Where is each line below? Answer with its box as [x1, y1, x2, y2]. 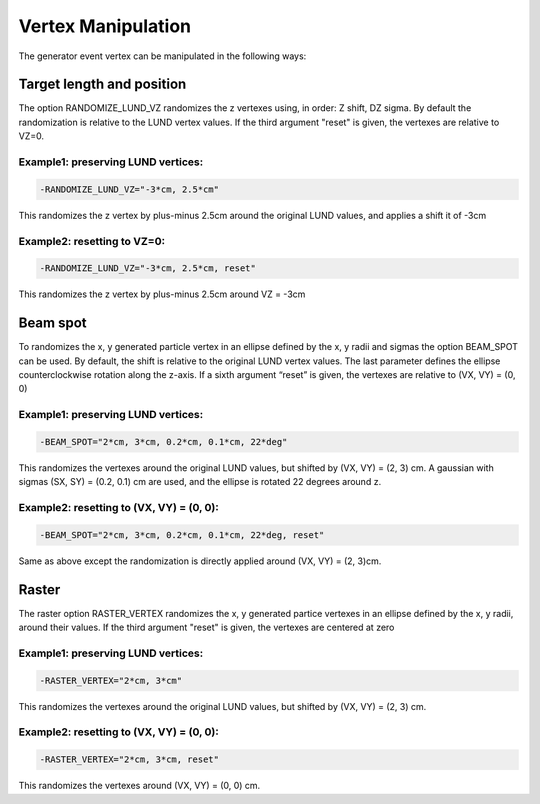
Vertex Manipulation [18, 15, 192, 37]
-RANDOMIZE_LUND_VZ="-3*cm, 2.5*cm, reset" [39, 263, 257, 274]
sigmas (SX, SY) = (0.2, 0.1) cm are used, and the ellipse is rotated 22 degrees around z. [18, 476, 382, 488]
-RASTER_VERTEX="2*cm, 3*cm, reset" [39, 754, 220, 765]
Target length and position [18, 76, 187, 93]
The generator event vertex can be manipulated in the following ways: [18, 50, 307, 62]
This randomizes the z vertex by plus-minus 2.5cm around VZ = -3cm [18, 288, 306, 300]
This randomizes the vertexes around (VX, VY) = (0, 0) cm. [18, 780, 261, 792]
